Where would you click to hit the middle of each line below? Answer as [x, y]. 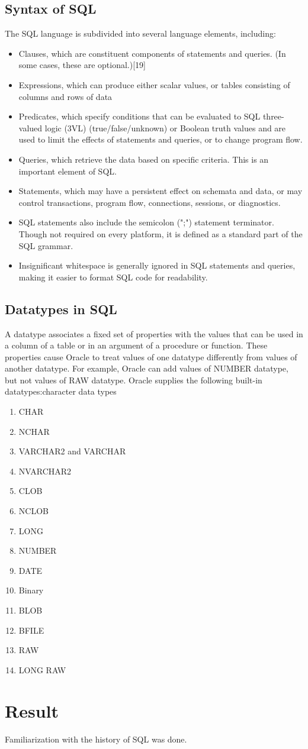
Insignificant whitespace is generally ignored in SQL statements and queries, [157, 265]
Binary [31, 590]
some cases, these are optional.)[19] [82, 65]
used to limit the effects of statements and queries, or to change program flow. [161, 139]
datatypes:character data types [61, 391]
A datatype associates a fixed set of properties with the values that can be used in [154, 333]
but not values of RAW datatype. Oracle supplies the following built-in [134, 380]
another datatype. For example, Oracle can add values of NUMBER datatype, [147, 368]
